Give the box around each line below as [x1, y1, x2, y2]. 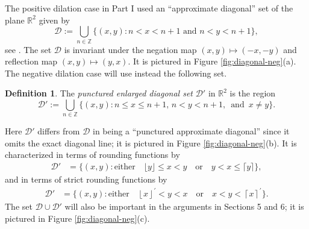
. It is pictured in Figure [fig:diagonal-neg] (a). [128, 55, 296, 67]
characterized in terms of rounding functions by [5, 148, 180, 161]
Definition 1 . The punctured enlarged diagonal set [5, 87, 193, 99]
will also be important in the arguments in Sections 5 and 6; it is [64, 200, 304, 213]
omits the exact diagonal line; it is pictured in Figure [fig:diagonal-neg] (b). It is [5, 136, 297, 149]
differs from [37, 125, 80, 137]
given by [39, 13, 70, 26]
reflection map [5, 55, 58, 67]
